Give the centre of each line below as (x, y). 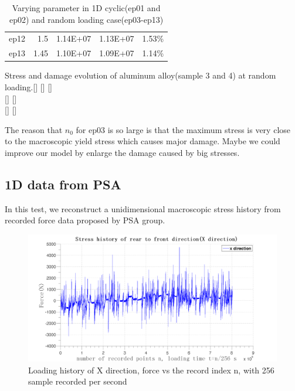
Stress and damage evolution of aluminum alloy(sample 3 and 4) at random (140, 75)
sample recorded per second (78, 381)
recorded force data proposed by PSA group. (85, 220)
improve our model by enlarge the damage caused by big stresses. (122, 152)
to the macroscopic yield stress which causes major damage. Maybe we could (143, 141)
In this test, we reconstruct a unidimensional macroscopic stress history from (143, 208)
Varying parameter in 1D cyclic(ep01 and (86, 8)
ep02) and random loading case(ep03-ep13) (86, 19)
